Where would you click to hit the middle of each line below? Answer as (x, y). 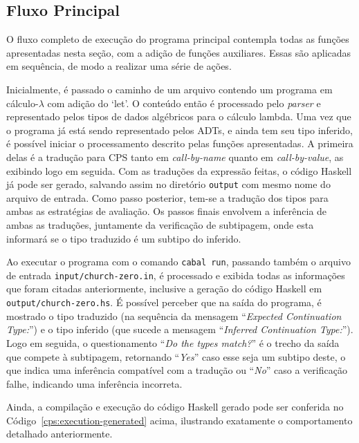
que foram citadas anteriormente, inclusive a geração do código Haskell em (164, 289)
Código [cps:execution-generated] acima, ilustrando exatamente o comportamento (179, 420)
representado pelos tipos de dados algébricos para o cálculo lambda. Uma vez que (179, 116)
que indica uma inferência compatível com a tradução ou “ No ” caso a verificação (177, 370)
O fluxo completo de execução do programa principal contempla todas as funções (178, 39)
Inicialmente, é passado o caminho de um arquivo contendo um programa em (169, 89)
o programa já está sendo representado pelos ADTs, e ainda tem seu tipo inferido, (179, 130)
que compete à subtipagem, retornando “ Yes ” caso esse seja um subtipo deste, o (176, 356)
